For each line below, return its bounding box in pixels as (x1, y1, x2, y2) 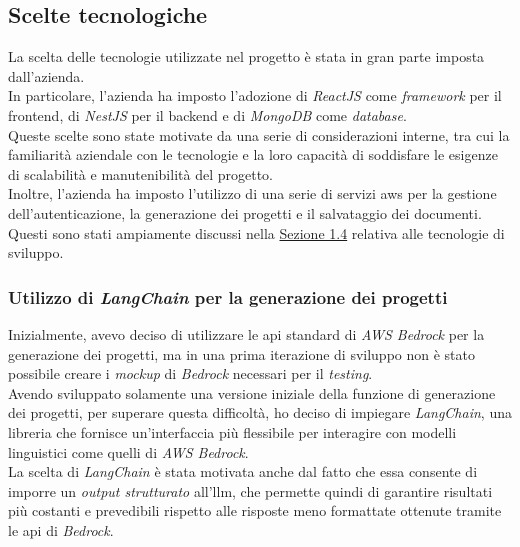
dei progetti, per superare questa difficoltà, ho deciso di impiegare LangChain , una (8, 402, 512, 423)
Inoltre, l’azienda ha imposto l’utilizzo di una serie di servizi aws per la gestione (8, 183, 497, 204)
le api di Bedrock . (8, 519, 114, 540)
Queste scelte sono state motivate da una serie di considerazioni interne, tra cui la (8, 124, 510, 145)
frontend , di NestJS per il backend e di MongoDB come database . (8, 104, 407, 125)
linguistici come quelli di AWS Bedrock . (8, 441, 249, 462)
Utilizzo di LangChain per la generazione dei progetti (8, 284, 448, 309)
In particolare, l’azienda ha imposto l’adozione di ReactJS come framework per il (8, 85, 502, 106)
